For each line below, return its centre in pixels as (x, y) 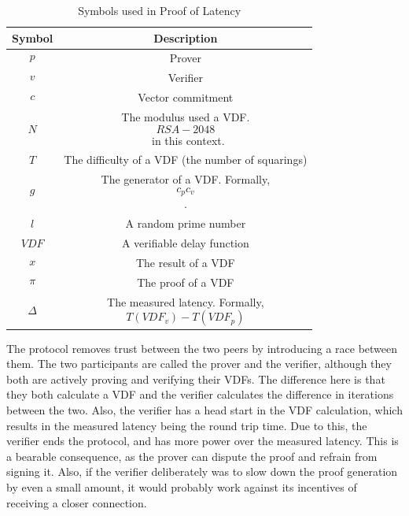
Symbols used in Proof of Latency (160, 10)
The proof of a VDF (186, 282)
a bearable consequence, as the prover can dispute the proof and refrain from (192, 456)
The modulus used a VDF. (186, 116)
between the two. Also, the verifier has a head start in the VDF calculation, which (204, 409)
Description (186, 37)
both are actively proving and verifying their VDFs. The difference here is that (196, 379)
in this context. (188, 140)
